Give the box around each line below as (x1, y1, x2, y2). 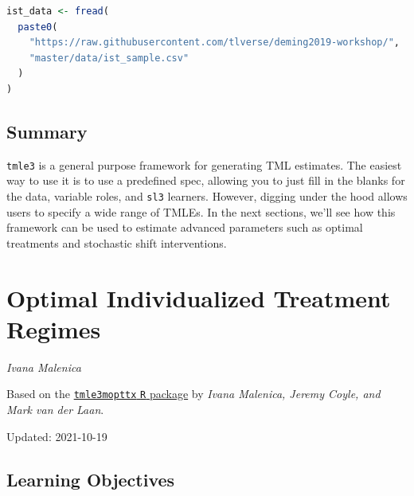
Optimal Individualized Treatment (6, 281, 391, 314)
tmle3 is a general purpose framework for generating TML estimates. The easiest (6, 156, 402, 173)
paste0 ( (18, 21, 58, 33)
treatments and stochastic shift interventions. (6, 234, 227, 251)
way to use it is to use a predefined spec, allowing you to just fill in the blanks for (6, 172, 405, 189)
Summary (6, 119, 88, 143)
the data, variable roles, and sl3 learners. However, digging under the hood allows (6, 188, 408, 205)
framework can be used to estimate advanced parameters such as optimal (6, 219, 363, 236)
